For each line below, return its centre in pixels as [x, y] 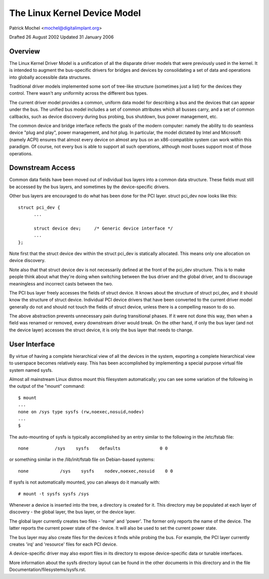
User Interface [32, 344]
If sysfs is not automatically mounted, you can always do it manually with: [85, 482]
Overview [25, 51]
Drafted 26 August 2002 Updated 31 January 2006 [62, 37]
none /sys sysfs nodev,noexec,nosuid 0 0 [96, 471]
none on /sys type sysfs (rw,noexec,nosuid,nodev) [81, 412]
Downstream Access [42, 168]
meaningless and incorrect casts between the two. [61, 284]
